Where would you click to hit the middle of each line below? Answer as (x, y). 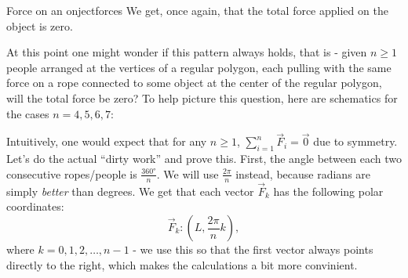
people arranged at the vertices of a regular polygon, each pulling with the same (199, 67)
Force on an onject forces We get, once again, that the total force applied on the (197, 10)
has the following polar (328, 191)
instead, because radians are (303, 173)
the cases (28, 113)
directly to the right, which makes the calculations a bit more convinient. (182, 264)
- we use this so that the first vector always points (253, 249)
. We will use (188, 173)
